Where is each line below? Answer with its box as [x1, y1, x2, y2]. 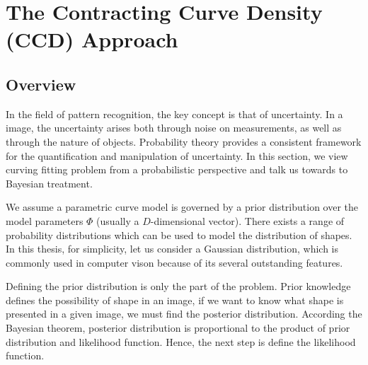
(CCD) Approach [6, 25, 178, 54]
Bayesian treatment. [6, 175, 93, 190]
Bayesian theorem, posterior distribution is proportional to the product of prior [6, 320, 350, 335]
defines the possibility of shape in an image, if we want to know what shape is [6, 292, 344, 307]
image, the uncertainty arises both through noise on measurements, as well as [6, 120, 342, 135]
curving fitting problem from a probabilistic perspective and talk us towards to [6, 162, 348, 177]
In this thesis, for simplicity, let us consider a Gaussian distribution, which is [6, 241, 339, 256]
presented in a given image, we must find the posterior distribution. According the [6, 306, 362, 321]
